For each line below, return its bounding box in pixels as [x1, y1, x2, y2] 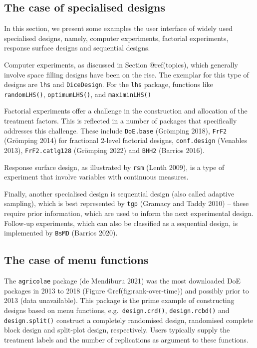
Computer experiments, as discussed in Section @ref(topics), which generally [4, 59, 238, 69]
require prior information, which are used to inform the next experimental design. [4, 208, 254, 218]
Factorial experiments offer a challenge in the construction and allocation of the [4, 105, 248, 116]
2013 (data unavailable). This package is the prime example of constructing [4, 295, 235, 305]
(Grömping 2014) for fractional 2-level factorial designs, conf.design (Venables [4, 135, 248, 145]
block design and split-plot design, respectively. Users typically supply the [4, 324, 230, 335]
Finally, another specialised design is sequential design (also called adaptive [4, 188, 235, 198]
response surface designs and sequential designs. [4, 42, 150, 53]
